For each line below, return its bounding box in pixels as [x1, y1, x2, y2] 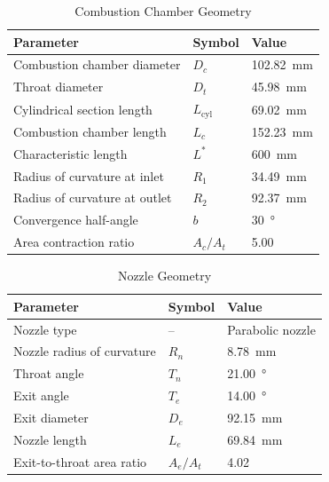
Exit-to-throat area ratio [13, 452, 147, 470]
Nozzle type [13, 320, 77, 338]
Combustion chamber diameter [13, 55, 181, 74]
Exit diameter [13, 407, 89, 426]
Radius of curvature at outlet [13, 188, 172, 207]
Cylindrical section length [13, 99, 153, 118]
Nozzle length [13, 430, 87, 448]
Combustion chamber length [13, 122, 167, 140]
